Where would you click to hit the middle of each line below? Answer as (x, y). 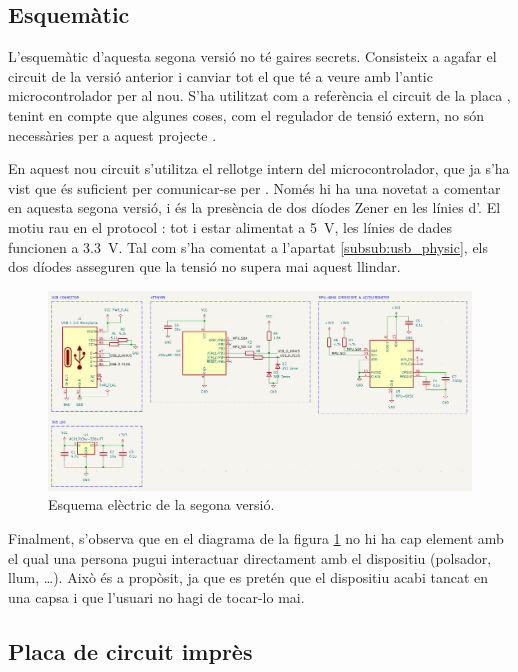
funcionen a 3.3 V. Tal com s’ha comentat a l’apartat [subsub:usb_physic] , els (248, 246)
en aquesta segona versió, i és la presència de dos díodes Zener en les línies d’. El (254, 207)
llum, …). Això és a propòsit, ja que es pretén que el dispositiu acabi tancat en (248, 577)
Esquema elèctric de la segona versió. (161, 504)
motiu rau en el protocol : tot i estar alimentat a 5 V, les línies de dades (230, 226)
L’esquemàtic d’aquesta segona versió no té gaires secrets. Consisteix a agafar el (252, 56)
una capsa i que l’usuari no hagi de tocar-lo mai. (156, 596)
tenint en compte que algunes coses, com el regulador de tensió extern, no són (246, 114)
